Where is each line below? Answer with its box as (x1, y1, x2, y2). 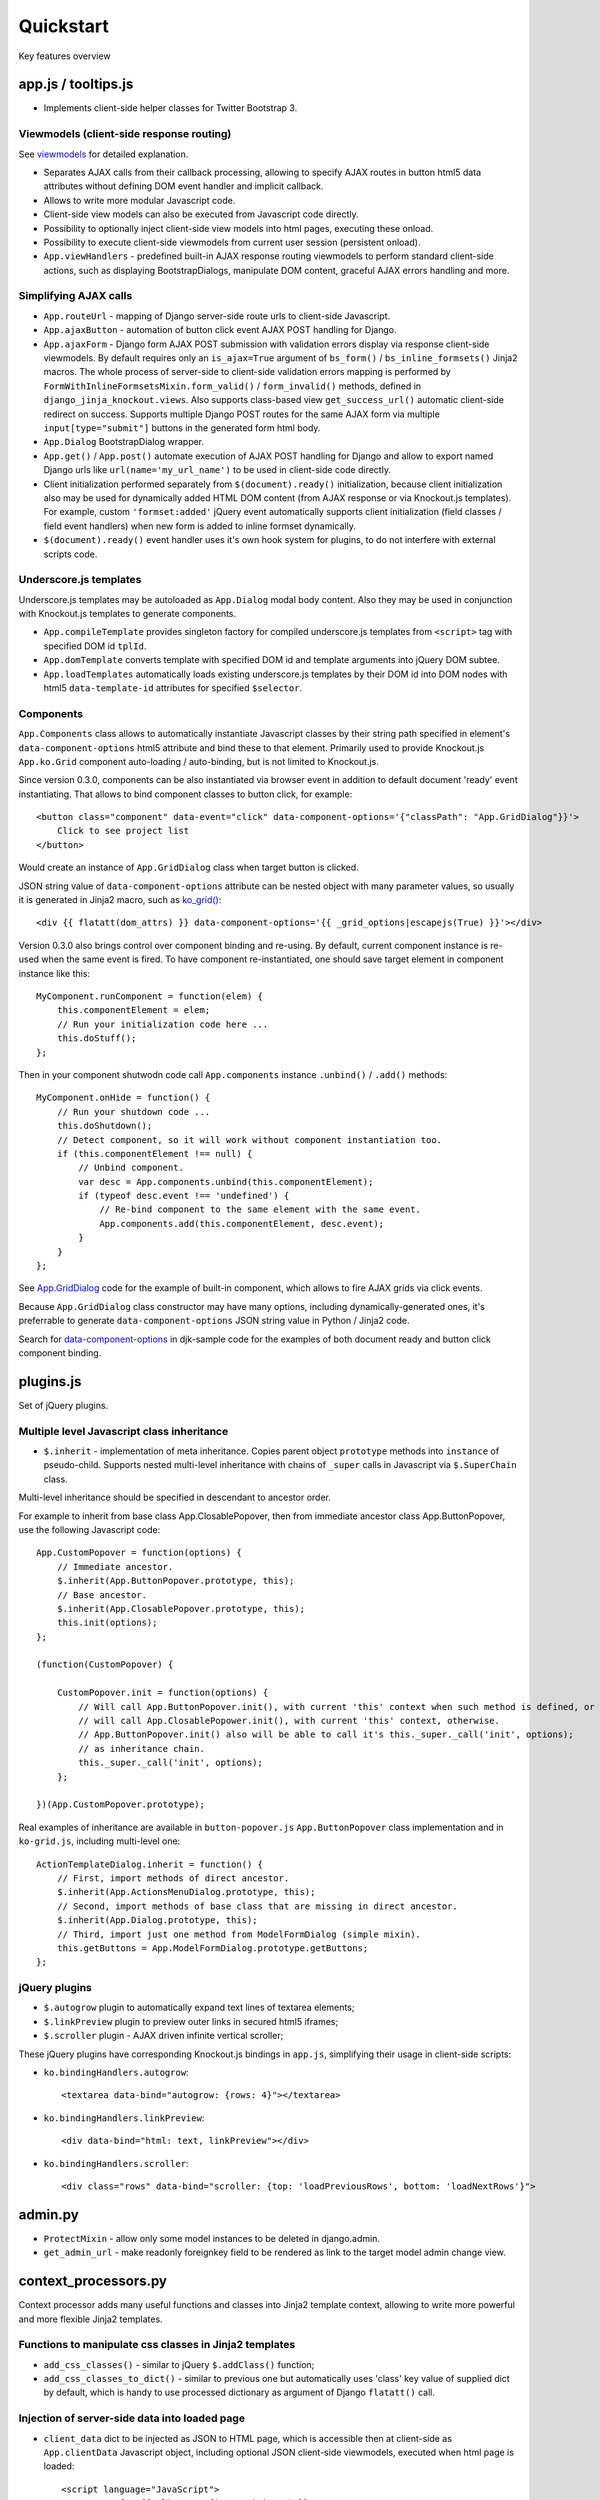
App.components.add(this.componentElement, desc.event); (99, 1218, 385, 1229)
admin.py (18, 2206, 79, 2223)
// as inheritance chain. (78, 1743, 205, 1754)
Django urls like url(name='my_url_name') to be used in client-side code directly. (43, 464, 392, 476)
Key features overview (18, 50, 111, 62)
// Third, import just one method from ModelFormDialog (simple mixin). (56, 1928, 422, 1940)
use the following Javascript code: (18, 1523, 161, 1535)
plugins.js (18, 1373, 82, 1390)
